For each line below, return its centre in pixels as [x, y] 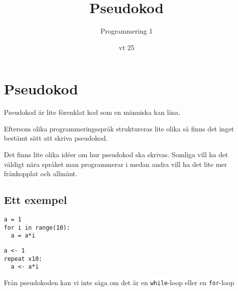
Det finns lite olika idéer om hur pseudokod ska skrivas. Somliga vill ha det [116, 155]
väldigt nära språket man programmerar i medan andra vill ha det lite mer [116, 164]
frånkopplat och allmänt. [41, 173]
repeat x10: [23, 259]
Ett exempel [36, 200]
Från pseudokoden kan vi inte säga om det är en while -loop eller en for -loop [119, 282]
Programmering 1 [127, 31]
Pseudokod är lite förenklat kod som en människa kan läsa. [92, 112]
